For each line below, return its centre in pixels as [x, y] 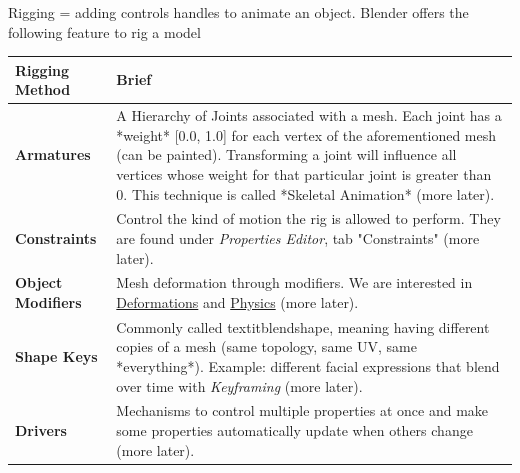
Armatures [53, 154]
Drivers [41, 430]
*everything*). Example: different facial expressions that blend [308, 366]
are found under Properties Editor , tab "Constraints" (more [298, 237]
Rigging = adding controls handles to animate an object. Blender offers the [238, 12]
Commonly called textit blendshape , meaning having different [303, 326]
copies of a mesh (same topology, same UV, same [266, 346]
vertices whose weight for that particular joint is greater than [304, 173]
